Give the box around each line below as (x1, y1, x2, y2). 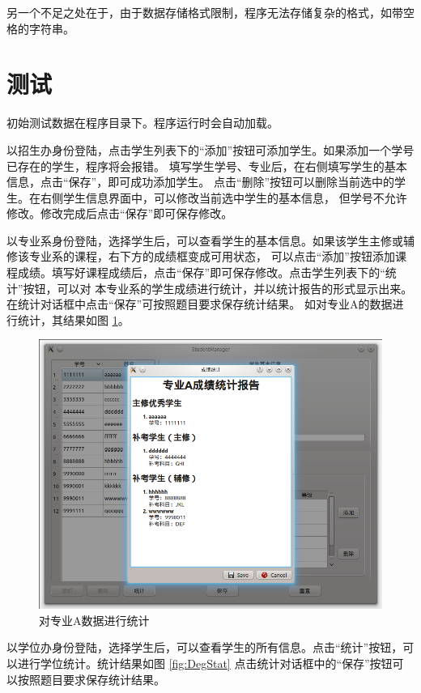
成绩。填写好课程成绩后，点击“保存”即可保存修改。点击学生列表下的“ (17, 264, 385, 281)
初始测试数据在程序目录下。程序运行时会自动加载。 (6, 114, 279, 131)
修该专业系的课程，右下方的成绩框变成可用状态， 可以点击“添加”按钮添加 (6, 248, 395, 265)
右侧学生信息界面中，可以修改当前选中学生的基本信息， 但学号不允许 (40, 189, 407, 206)
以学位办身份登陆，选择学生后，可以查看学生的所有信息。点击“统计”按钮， (6, 639, 403, 656)
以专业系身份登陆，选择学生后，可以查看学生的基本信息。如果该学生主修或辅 (6, 232, 415, 249)
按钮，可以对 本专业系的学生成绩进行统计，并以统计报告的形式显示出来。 (23, 279, 413, 296)
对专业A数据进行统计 (39, 611, 150, 628)
